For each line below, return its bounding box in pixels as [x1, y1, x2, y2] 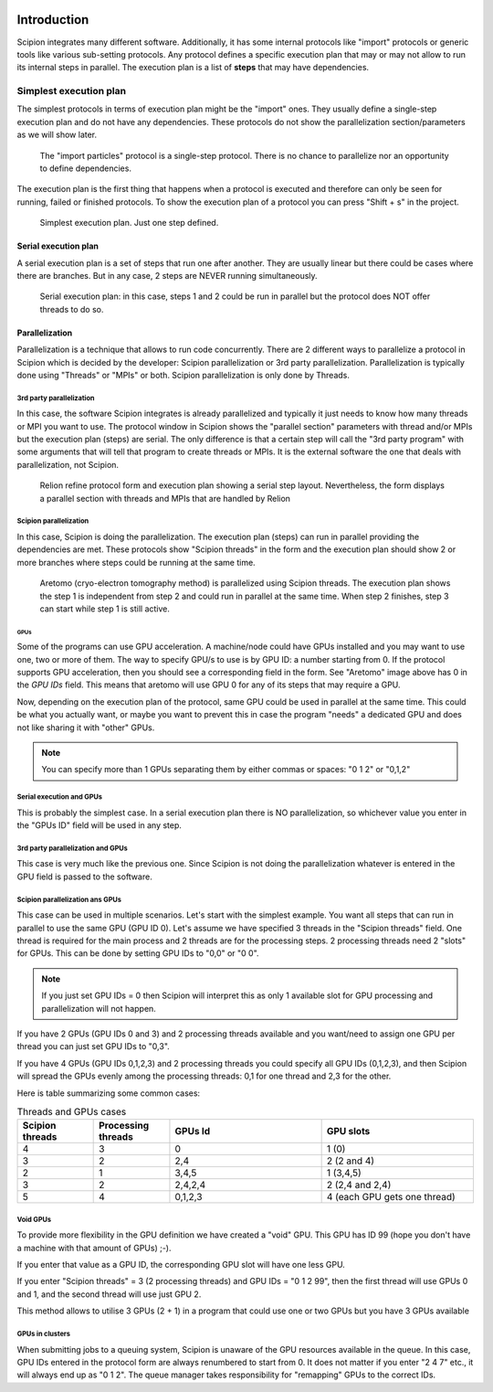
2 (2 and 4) [326, 1154, 374, 1167]
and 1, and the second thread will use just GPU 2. [16, 1289, 202, 1300]
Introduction [16, 12, 89, 27]
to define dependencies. [39, 163, 132, 174]
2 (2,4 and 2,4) [326, 1179, 392, 1192]
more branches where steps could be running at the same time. [16, 557, 256, 568]
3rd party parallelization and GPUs [16, 844, 128, 853]
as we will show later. [16, 129, 98, 141]
